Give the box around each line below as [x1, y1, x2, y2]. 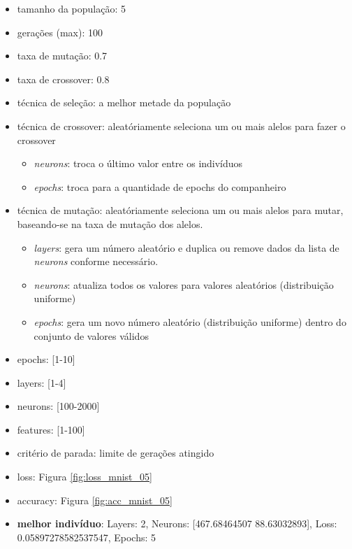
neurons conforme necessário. [34, 254, 159, 269]
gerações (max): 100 [17, 24, 103, 39]
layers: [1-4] [17, 375, 66, 390]
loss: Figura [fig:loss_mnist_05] [17, 469, 152, 484]
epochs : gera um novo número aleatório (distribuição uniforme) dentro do [34, 314, 346, 329]
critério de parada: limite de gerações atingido [17, 445, 214, 460]
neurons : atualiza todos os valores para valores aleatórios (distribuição [34, 277, 334, 292]
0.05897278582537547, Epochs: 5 [17, 529, 156, 544]
